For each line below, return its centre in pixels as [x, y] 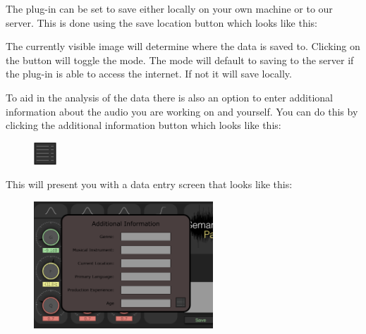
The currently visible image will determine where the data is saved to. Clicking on [183, 46]
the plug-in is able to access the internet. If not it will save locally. [149, 74]
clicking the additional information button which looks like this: [144, 125]
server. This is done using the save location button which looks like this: [161, 22]
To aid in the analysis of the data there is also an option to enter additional [169, 97]
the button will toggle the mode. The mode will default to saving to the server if [180, 60]
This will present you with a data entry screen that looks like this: [149, 184]
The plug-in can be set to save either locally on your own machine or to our [169, 8]
